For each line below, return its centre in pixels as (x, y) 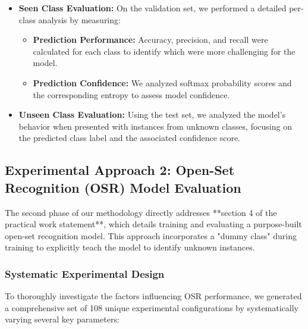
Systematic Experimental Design (85, 273)
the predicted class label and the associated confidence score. (129, 138)
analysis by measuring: (79, 19)
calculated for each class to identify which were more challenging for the (164, 51)
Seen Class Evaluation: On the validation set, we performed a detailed (153, 8)
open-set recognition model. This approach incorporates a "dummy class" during (151, 235)
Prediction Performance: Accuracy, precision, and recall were (150, 40)
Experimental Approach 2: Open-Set (120, 170)
